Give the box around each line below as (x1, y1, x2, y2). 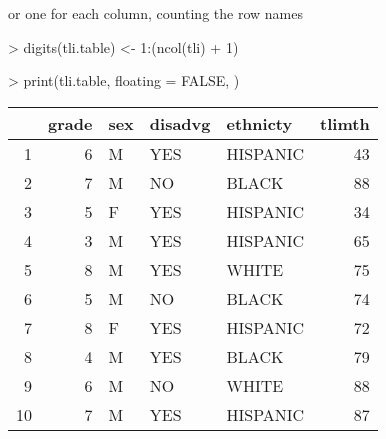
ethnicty (226, 111, 293, 135)
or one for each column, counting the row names (8, 3, 303, 23)
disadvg (149, 111, 211, 135)
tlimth (320, 111, 370, 135)
